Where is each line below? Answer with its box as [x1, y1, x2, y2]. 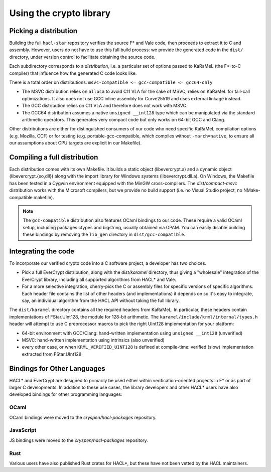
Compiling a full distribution [9, 153, 98, 162]
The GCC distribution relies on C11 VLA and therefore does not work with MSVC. [22, 103, 188, 109]
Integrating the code [9, 247, 75, 255]
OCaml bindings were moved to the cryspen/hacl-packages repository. [9, 414, 157, 420]
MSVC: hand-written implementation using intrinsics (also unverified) [22, 337, 165, 343]
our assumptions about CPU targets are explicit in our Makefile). [9, 140, 142, 146]
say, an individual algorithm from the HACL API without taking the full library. [22, 297, 180, 303]
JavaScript [9, 427, 37, 434]
